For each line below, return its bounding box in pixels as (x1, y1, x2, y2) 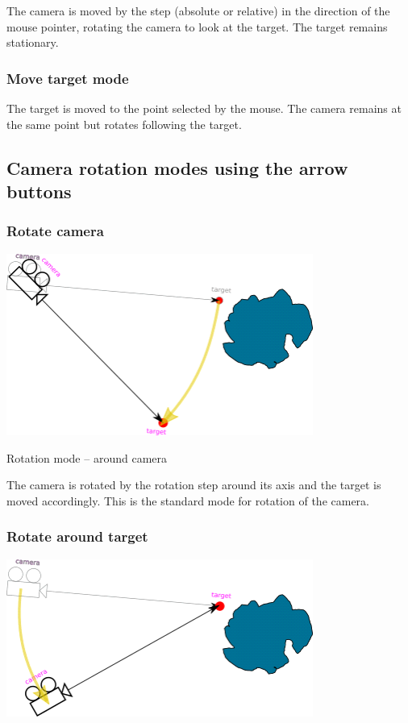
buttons (6, 178, 72, 203)
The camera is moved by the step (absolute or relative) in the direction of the (6, 2, 390, 19)
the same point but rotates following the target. (6, 115, 242, 132)
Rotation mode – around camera (6, 449, 167, 466)
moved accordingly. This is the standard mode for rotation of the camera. (6, 492, 369, 509)
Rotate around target (6, 526, 148, 546)
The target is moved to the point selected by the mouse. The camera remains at (6, 100, 402, 116)
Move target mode (6, 68, 129, 88)
